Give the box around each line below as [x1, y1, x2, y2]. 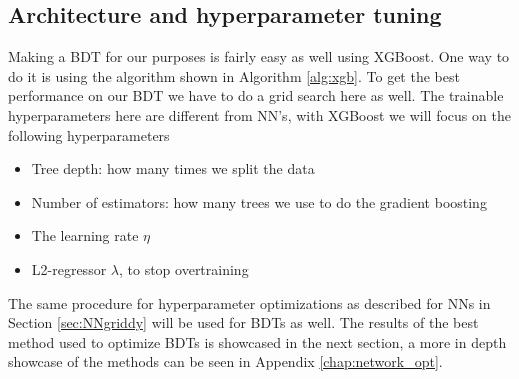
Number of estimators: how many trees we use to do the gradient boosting [31, 191, 487, 212]
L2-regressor [31, 258, 107, 279]
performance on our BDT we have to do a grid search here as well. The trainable [8, 85, 504, 106]
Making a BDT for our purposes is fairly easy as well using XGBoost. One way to [8, 46, 510, 67]
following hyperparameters [8, 124, 170, 145]
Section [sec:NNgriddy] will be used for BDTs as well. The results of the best [8, 312, 479, 333]
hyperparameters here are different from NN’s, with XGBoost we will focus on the [8, 104, 511, 125]
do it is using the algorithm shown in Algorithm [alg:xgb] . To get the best [8, 65, 460, 86]
